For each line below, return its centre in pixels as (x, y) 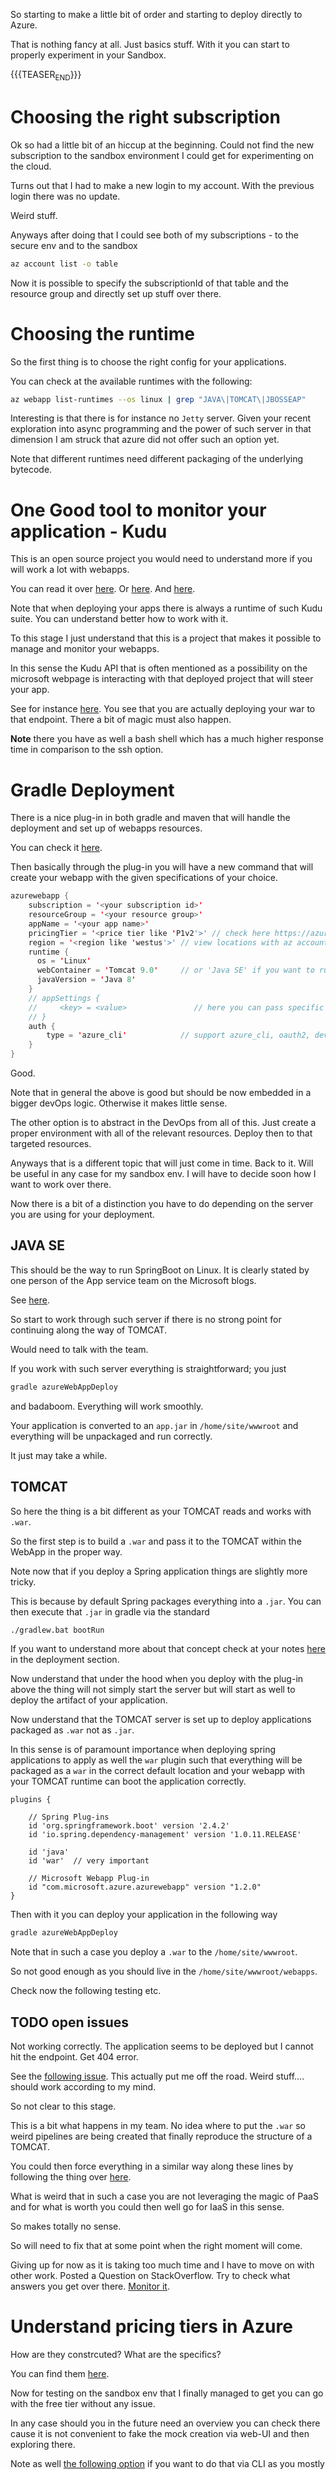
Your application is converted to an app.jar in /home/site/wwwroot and (154, 1425)
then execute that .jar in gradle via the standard (110, 1611)
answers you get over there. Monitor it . (90, 2286)
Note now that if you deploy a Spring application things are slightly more (159, 1571)
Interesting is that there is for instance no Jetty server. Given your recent (161, 418)
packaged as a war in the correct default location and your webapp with (158, 1771)
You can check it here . (56, 848)
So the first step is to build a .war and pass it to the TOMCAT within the (156, 1541)
